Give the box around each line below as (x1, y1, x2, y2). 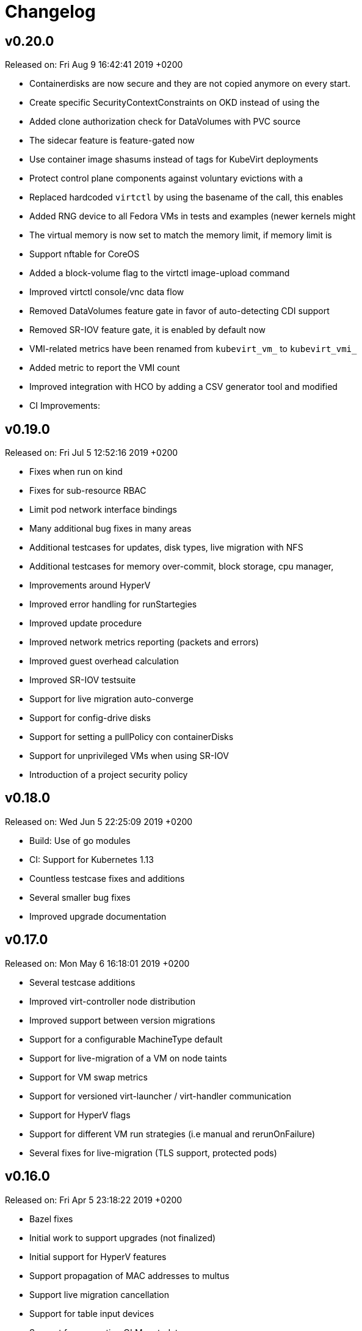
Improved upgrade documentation (29, 911, 167, 922)
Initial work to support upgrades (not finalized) (29, 1232, 216, 1243)
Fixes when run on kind (29, 466, 123, 477)
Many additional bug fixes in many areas (29, 523, 192, 534)
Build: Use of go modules (29, 835, 131, 846)
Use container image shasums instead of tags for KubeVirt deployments (29, 154, 319, 165)
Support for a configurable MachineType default (29, 1033, 223, 1044)
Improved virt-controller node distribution (29, 996, 195, 1007)
